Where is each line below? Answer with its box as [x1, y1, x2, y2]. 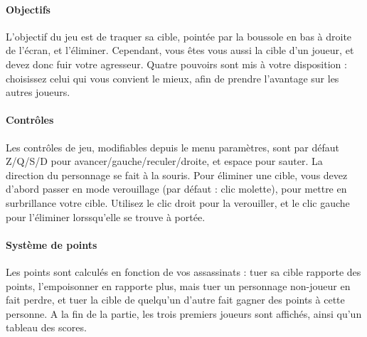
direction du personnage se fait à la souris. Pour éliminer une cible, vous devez [6, 167, 348, 182]
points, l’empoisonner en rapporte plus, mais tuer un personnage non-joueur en [6, 278, 351, 293]
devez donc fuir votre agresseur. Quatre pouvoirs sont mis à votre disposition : [6, 56, 347, 71]
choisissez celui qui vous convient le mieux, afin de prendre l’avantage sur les [6, 70, 339, 85]
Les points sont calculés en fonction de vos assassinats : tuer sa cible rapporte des [6, 264, 361, 279]
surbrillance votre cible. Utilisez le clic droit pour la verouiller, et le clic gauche [6, 195, 350, 210]
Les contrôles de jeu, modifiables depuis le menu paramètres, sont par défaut [6, 139, 340, 154]
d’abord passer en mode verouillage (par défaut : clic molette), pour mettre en [6, 181, 347, 196]
